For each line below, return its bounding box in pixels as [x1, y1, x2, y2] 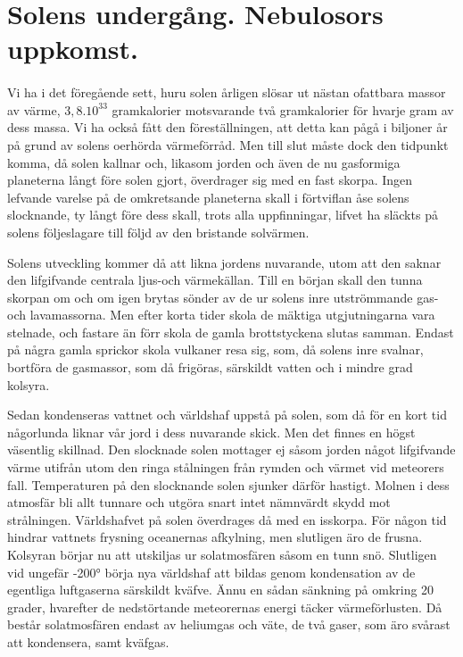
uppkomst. [7, 30, 138, 67]
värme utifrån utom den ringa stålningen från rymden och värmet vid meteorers [7, 458, 444, 477]
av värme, [7, 100, 61, 119]
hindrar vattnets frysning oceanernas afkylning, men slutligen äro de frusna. [7, 528, 423, 546]
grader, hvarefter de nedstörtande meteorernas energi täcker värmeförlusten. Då [7, 597, 442, 616]
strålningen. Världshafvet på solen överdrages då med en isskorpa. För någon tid [7, 510, 447, 528]
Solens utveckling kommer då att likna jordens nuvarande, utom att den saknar [7, 253, 442, 271]
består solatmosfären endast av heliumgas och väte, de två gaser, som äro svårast [7, 615, 451, 634]
